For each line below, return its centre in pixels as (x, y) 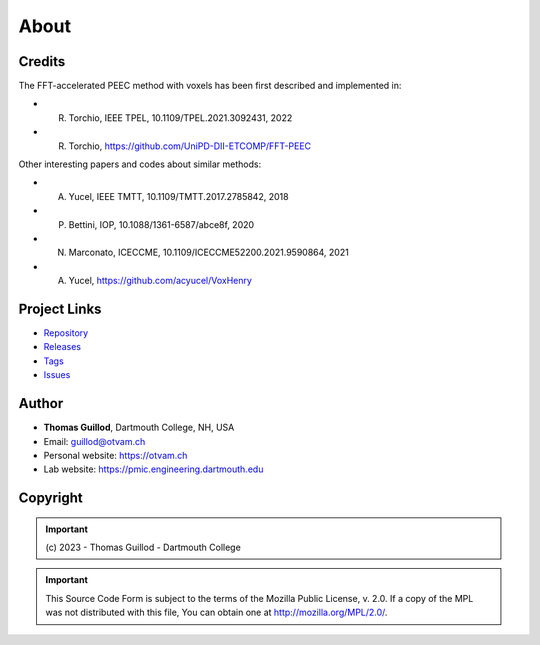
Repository (66, 333)
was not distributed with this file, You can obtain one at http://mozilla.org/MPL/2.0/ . (216, 612)
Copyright (51, 498)
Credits (42, 61)
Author (41, 403)
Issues (57, 375)
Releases (62, 347)
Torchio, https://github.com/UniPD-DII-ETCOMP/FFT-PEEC (190, 146)
